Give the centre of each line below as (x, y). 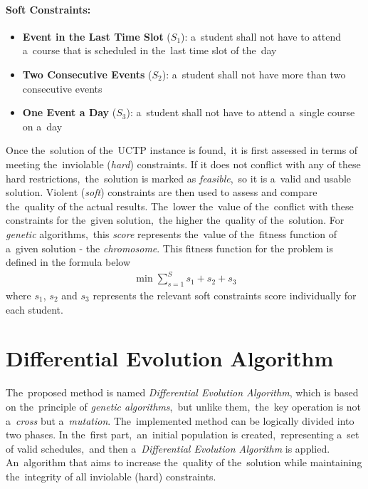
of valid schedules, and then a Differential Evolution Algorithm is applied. (168, 448)
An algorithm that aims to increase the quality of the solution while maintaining (184, 462)
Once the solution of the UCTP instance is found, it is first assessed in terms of (182, 150)
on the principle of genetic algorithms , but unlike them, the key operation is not (184, 406)
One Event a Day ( (69, 112)
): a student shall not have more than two (254, 74)
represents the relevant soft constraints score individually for (225, 295)
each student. (35, 309)
